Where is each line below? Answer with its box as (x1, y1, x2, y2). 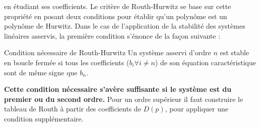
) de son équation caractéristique (155, 57, 256, 67)
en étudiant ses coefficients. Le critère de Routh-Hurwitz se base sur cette (4, 1, 231, 11)
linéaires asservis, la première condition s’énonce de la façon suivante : (4, 30, 221, 41)
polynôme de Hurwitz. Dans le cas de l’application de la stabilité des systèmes (4, 21, 245, 31)
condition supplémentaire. (4, 113, 84, 123)
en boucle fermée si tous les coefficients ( (4, 57, 129, 67)
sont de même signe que (4, 67, 78, 77)
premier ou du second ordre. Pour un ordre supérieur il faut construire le (4, 93, 243, 104)
